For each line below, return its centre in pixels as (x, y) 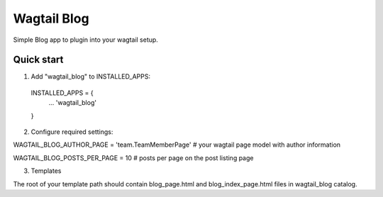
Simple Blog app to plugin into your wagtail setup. (86, 40)
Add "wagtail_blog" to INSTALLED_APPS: (90, 77)
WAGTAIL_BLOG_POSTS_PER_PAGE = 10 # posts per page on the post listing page (133, 158)
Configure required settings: (72, 132)
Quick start (38, 60)
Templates (46, 171)
